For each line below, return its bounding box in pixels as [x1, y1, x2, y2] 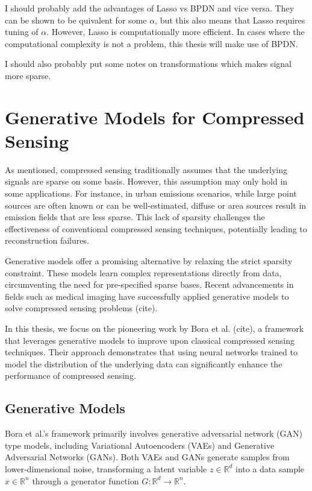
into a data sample [236, 462, 305, 475]
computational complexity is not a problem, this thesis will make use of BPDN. [5, 37, 298, 49]
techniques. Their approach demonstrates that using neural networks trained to [5, 346, 298, 358]
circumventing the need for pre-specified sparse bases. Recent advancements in [5, 278, 294, 291]
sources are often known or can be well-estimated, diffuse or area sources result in [5, 198, 307, 211]
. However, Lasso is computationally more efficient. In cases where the [46, 25, 305, 38]
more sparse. [5, 69, 51, 81]
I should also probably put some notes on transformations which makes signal [5, 57, 292, 70]
